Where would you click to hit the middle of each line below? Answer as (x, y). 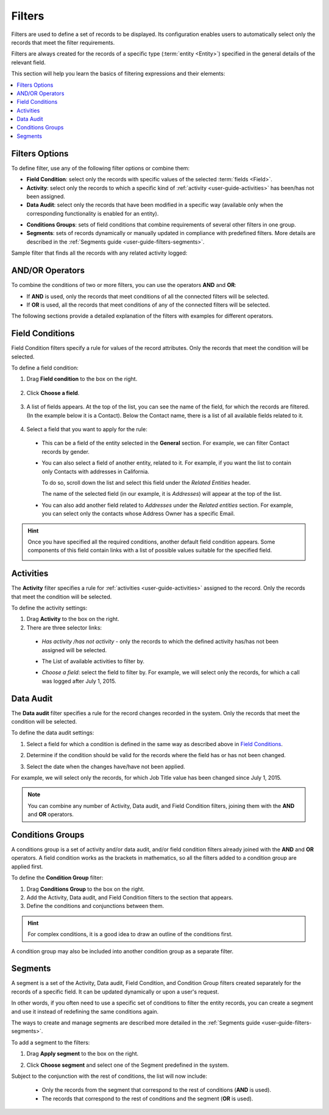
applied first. (27, 866)
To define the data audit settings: (53, 733)
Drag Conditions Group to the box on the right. (86, 889)
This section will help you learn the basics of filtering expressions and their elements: (118, 74)
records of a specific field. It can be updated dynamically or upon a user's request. (115, 992)
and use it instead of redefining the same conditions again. (85, 1011)
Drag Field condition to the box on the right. (82, 379)
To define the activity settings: (49, 608)
